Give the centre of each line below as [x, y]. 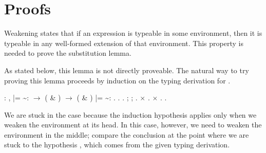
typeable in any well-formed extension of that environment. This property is [124, 43]
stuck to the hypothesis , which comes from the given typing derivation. [117, 145]
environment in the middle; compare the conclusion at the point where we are [127, 134]
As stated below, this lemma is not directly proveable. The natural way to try [127, 70]
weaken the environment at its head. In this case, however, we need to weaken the [133, 125]
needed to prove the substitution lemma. [68, 53]
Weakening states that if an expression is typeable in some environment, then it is [133, 33]
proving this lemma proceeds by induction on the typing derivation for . [117, 80]
